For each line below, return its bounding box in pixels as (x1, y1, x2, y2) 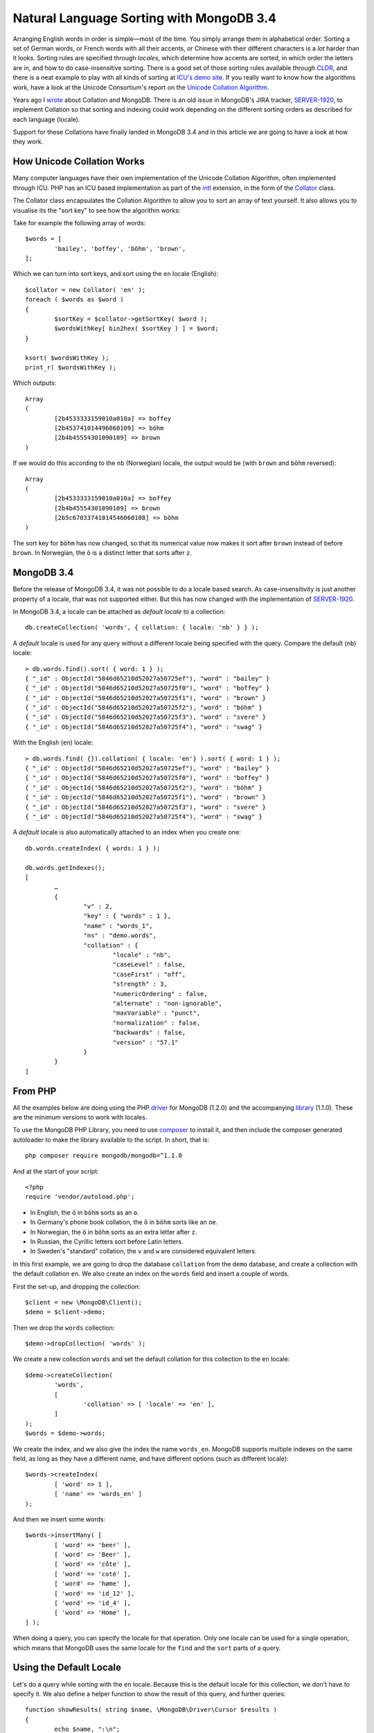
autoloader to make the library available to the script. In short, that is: (12, 1135, 209, 1144)
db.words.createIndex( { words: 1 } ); (25, 844, 161, 852)
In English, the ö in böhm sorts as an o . (30, 1208, 140, 1217)
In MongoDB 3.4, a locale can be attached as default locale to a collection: (12, 607, 226, 616)
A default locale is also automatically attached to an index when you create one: (12, 828, 242, 837)
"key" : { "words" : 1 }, (83, 912, 172, 920)
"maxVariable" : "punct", (112, 1009, 201, 1017)
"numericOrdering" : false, (112, 990, 208, 998)
